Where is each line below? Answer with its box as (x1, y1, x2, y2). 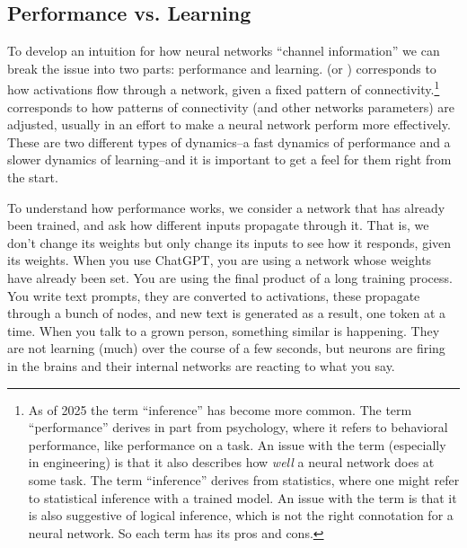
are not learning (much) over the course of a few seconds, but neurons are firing (7, 339, 445, 358)
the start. (7, 168, 58, 187)
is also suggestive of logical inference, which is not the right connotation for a (28, 506, 454, 525)
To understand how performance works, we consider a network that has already (7, 198, 445, 217)
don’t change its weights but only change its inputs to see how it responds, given (7, 233, 452, 252)
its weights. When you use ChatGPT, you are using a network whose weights (7, 251, 432, 270)
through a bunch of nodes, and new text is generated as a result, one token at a (7, 304, 446, 323)
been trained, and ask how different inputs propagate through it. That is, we (7, 216, 429, 234)
